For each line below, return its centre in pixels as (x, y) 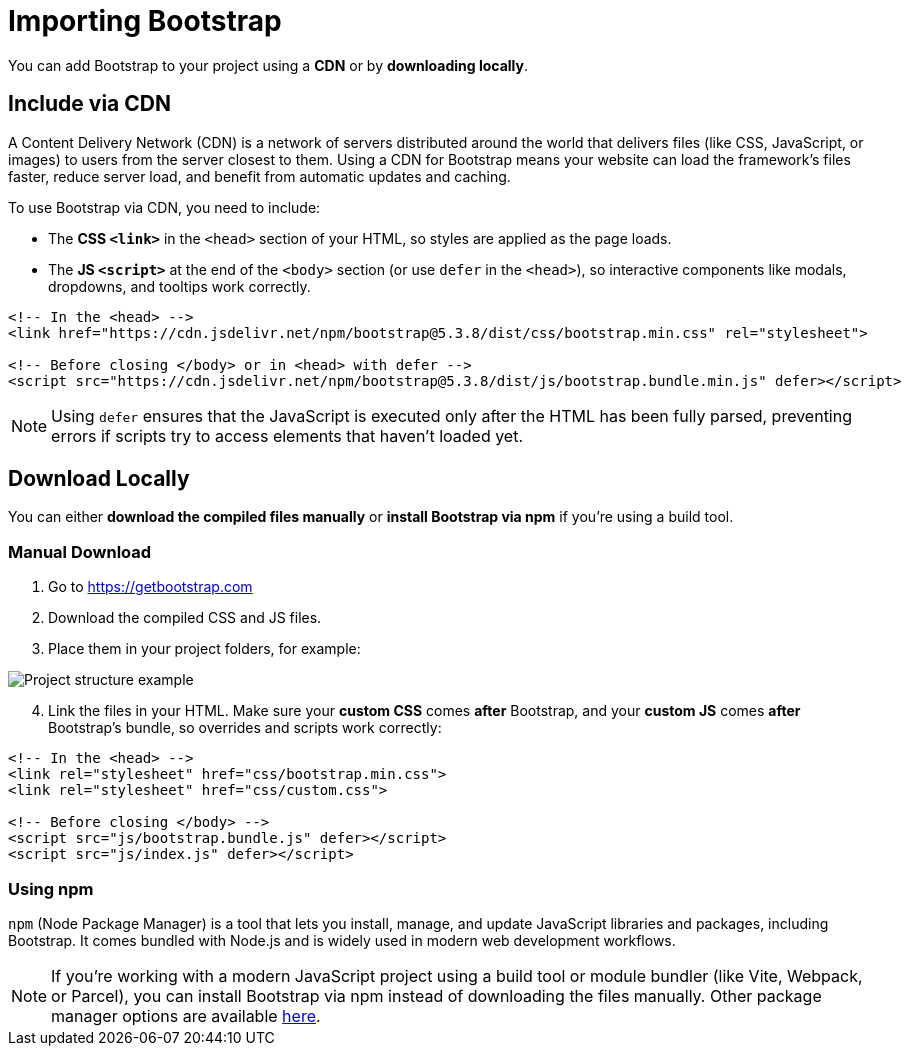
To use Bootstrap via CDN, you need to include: (164, 207)
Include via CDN (89, 104)
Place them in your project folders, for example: (204, 649)
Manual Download (80, 551)
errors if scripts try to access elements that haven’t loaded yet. (287, 435)
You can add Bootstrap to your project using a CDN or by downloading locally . (268, 65)
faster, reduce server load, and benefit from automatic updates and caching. (259, 176)
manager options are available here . (186, 1015)
